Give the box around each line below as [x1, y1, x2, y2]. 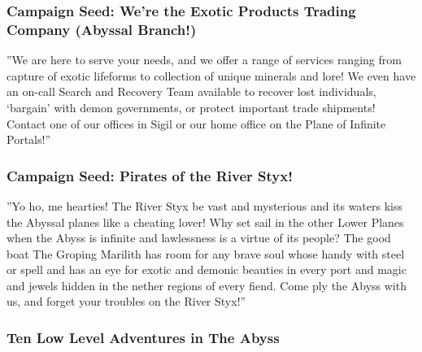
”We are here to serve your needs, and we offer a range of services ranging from [7, 51, 402, 68]
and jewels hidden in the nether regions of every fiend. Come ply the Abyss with [7, 276, 407, 293]
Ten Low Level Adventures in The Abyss [7, 328, 280, 347]
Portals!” [7, 131, 50, 148]
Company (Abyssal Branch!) [7, 19, 197, 39]
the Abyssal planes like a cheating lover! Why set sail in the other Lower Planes [7, 213, 404, 230]
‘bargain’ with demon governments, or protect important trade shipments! [7, 98, 376, 115]
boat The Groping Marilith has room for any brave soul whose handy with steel [7, 245, 405, 262]
